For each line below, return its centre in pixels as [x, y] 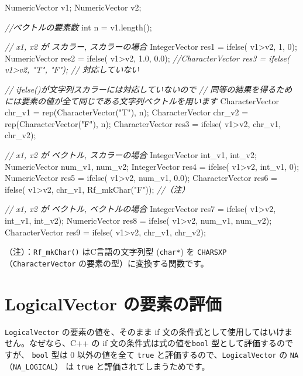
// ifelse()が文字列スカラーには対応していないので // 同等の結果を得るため [149, 89]
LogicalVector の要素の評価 [113, 303]
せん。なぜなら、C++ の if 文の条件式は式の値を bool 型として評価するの [145, 343]
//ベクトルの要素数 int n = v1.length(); [78, 27]
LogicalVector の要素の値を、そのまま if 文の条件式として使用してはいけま [149, 331]
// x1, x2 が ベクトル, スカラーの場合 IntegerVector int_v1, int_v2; [131, 154]
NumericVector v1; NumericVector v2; [73, 7]
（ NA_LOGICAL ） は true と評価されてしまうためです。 [107, 366]
